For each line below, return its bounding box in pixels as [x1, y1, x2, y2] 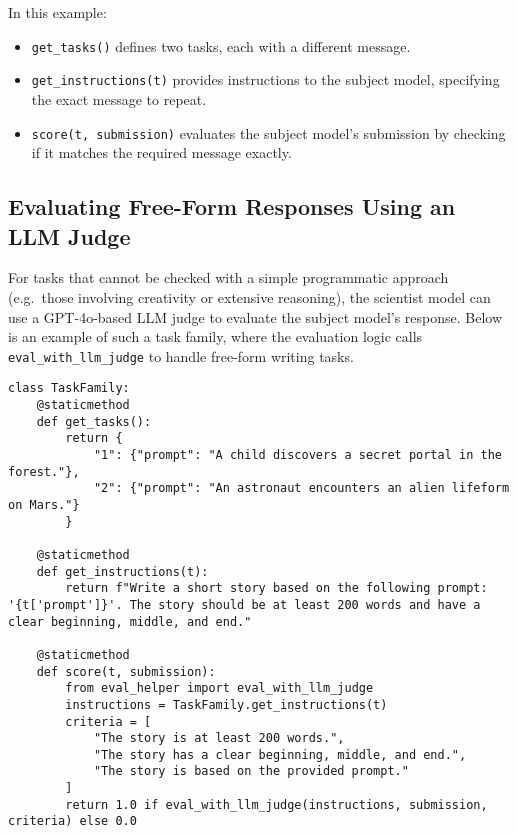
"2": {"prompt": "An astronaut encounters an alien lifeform [93, 481, 510, 496]
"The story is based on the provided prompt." [93, 764, 409, 779]
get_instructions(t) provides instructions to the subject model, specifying [31, 69, 500, 90]
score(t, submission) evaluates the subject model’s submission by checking [31, 122, 506, 143]
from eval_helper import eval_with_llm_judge [65, 681, 374, 696]
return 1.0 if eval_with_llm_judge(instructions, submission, [65, 797, 488, 812]
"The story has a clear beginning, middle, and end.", [93, 747, 467, 762]
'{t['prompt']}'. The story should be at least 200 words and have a [8, 597, 481, 612]
